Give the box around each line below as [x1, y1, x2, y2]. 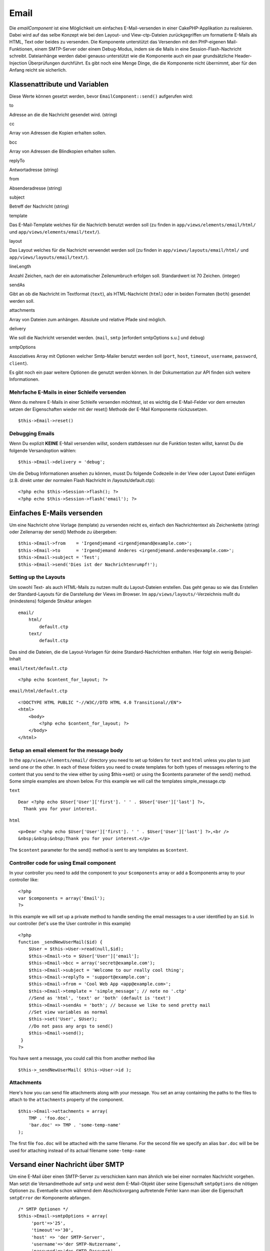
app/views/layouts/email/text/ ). [9, 254, 89, 260]
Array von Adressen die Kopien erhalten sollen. [9, 130, 106, 136]
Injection [9, 60, 27, 66]
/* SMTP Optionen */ [18, 1206, 68, 1212]
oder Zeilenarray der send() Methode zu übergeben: [9, 529, 117, 535]
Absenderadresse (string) [9, 185, 62, 191]
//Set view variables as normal [28, 1009, 108, 1015]
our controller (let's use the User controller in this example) [9, 921, 131, 927]
